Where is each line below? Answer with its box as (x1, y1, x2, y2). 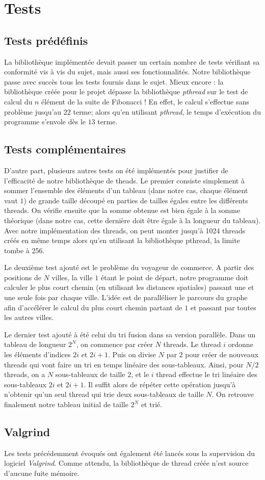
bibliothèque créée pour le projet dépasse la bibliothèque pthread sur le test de (4, 86, 248, 97)
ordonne (228, 339, 253, 350)
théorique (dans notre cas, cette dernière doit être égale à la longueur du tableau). (4, 215, 261, 225)
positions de (4, 272, 41, 282)
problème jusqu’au (4, 106, 62, 117)
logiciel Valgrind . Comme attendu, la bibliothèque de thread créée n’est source (4, 458, 249, 468)
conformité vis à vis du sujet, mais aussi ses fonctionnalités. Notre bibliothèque (4, 66, 251, 77)
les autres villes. (4, 312, 54, 323)
